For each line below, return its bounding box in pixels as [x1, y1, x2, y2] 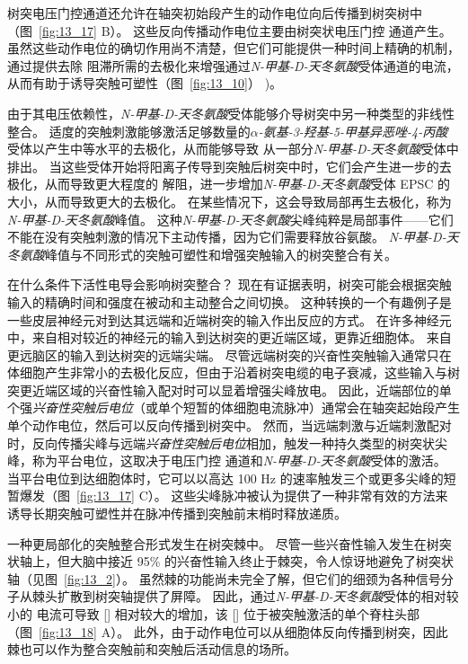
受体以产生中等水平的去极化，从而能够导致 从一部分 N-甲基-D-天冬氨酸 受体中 [7, 139, 459, 158]
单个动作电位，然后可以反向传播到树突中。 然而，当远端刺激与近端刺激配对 [7, 416, 452, 435]
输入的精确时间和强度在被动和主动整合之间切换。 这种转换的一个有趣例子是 [7, 292, 452, 311]
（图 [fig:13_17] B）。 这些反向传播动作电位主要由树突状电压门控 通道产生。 [7, 21, 452, 40]
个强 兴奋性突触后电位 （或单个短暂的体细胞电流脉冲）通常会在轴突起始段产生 [7, 398, 460, 417]
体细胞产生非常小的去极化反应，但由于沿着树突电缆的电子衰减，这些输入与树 [7, 363, 460, 382]
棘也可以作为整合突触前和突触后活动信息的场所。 [7, 640, 296, 659]
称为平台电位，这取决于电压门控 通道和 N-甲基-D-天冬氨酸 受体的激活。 [31, 451, 446, 470]
